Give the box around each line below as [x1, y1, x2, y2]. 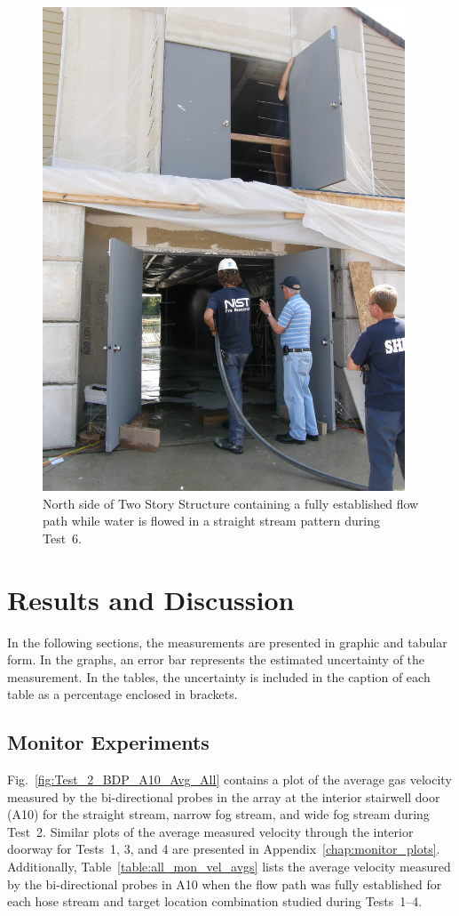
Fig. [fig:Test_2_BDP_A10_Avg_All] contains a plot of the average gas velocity [7, 770, 452, 789]
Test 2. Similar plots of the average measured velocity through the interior [7, 822, 414, 840]
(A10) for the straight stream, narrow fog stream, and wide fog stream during [7, 805, 430, 824]
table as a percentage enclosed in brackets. [7, 685, 238, 703]
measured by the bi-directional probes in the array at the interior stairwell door [7, 787, 440, 806]
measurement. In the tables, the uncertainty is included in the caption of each [7, 667, 431, 686]
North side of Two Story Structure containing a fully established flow [43, 494, 419, 512]
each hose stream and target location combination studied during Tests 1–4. [7, 892, 423, 911]
